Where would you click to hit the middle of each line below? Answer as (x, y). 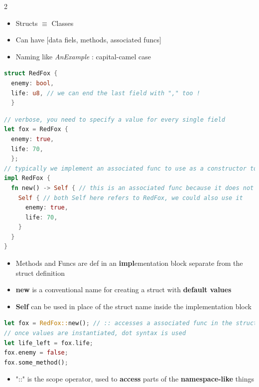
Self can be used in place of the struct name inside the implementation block (133, 306)
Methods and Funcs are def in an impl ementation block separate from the (129, 263)
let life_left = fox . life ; (49, 343)
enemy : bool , (33, 83)
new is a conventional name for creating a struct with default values (124, 290)
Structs (27, 23)
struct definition (40, 273)
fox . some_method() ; (36, 362)
